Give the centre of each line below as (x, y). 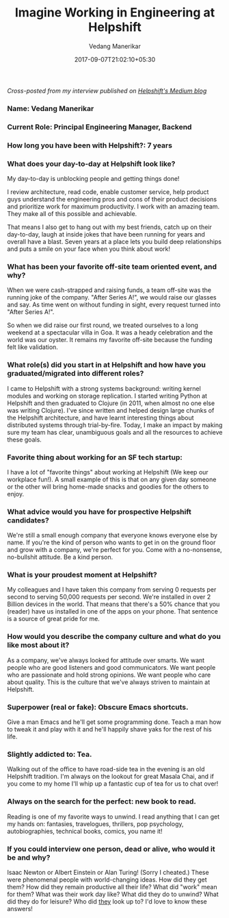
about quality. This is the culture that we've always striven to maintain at (109, 682)
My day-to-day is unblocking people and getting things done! (93, 179)
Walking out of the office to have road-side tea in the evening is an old (106, 769)
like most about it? (38, 645)
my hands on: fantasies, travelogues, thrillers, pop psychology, (95, 823)
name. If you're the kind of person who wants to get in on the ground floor (111, 542)
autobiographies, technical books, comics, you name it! (85, 831)
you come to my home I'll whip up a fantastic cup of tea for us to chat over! (113, 784)
